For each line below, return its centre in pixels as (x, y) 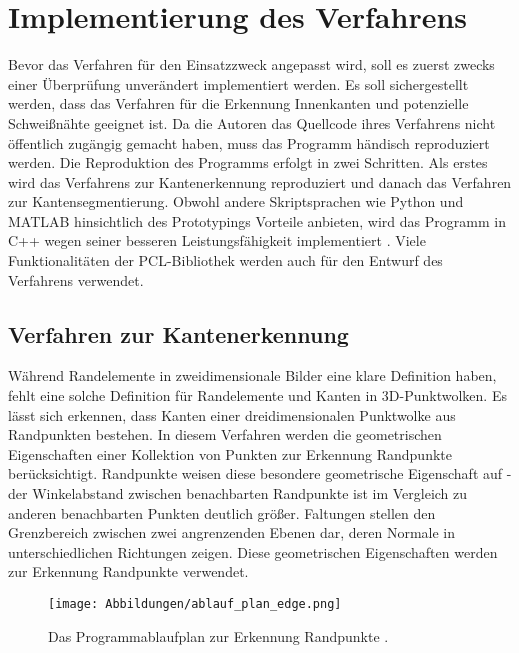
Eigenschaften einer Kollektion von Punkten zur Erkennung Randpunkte (230, 453)
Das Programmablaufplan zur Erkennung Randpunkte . (218, 635)
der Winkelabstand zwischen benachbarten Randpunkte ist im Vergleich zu (238, 493)
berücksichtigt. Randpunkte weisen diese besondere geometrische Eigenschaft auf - (260, 473)
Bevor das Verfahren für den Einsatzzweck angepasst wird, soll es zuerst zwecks (251, 64)
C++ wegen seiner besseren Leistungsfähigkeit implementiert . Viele (217, 240)
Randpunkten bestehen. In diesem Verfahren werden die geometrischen (225, 434)
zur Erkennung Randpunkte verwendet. (128, 571)
